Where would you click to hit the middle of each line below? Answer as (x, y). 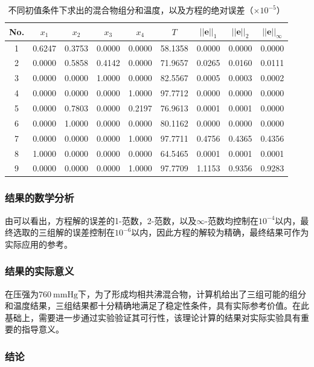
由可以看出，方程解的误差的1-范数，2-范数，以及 (101, 220)
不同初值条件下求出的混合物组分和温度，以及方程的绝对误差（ (131, 10)
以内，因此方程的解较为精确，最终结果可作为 (220, 232)
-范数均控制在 (232, 220)
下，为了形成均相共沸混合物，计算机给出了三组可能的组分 (192, 293)
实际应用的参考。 (39, 244)
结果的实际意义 (40, 271)
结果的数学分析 (40, 198)
